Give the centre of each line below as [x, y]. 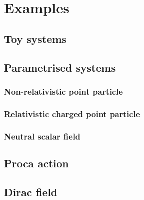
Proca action [36, 163]
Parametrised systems [60, 67]
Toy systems [35, 38]
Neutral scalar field [42, 136]
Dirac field [31, 191]
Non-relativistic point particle [64, 91]
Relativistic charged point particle [72, 113]
